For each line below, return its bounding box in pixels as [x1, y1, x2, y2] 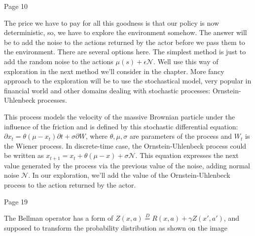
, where [85, 131, 108, 141]
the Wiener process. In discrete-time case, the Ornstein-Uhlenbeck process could [4, 140, 247, 151]
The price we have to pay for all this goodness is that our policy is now [4, 17, 219, 28]
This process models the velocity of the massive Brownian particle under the [4, 111, 235, 121]
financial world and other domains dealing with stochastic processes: [4, 85, 211, 95]
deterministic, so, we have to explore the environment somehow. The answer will [4, 27, 247, 38]
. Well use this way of [153, 56, 219, 66]
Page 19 [4, 196, 28, 206]
